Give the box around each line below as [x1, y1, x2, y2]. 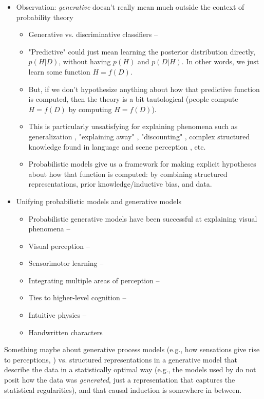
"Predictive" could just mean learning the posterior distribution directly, [28, 46, 255, 57]
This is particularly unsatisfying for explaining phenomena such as [28, 121, 238, 132]
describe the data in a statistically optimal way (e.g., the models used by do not [4, 364, 256, 375]
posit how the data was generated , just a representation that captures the [4, 374, 235, 385]
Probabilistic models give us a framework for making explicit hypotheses [28, 158, 256, 169]
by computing [68, 103, 112, 114]
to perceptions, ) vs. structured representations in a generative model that [4, 354, 238, 365]
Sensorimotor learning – [28, 258, 104, 268]
